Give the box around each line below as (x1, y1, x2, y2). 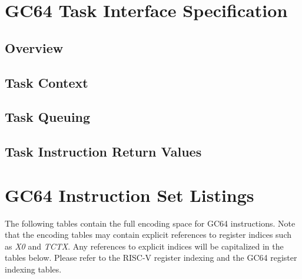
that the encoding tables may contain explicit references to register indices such (5, 228, 292, 241)
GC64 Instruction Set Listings (5, 182, 254, 207)
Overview (5, 38, 64, 57)
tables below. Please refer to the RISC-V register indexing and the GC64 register (5, 251, 297, 264)
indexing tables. (5, 263, 62, 275)
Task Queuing (5, 108, 91, 126)
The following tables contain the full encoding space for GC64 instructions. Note (5, 217, 296, 229)
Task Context (5, 73, 88, 91)
